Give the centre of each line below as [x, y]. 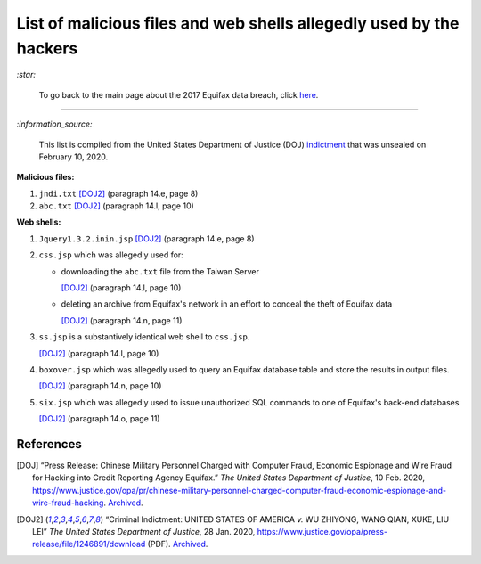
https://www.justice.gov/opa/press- [322, 532]
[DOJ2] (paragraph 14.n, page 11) [122, 320]
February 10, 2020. [73, 157]
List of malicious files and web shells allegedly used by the [238, 23]
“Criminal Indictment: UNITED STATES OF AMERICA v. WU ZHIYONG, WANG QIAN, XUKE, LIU [277, 519]
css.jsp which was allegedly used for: [111, 255]
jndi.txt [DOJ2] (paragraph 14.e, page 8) [118, 193]
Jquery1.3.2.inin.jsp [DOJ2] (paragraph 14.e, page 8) [147, 238]
